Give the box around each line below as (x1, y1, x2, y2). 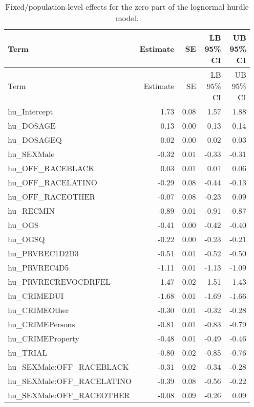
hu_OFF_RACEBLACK (8, 162, 95, 174)
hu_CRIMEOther (8, 304, 69, 316)
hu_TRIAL (8, 347, 47, 358)
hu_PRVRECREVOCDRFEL (8, 276, 111, 287)
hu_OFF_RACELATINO (8, 177, 97, 188)
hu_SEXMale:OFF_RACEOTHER (8, 389, 130, 401)
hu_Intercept (8, 106, 53, 117)
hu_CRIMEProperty (8, 333, 80, 344)
